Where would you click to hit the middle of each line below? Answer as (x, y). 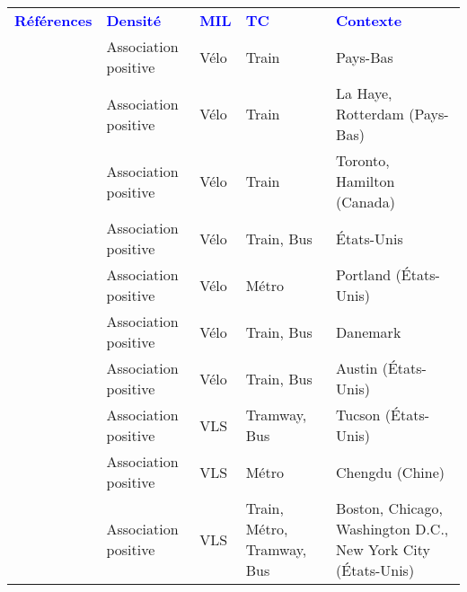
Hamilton (366, 181)
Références (53, 20)
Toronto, (363, 160)
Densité (134, 20)
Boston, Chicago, (390, 508)
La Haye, (364, 93)
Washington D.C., (392, 529)
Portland (364, 274)
